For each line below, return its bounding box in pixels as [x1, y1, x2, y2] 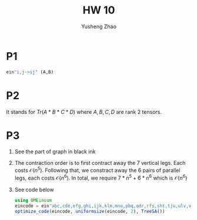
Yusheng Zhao [81, 23, 116, 30]
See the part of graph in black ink [14, 148, 96, 155]
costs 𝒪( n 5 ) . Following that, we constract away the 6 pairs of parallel [14, 165, 181, 174]
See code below [14, 186, 54, 193]
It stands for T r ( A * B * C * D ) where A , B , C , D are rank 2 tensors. [6, 108, 162, 115]
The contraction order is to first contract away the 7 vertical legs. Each [14, 160, 186, 167]
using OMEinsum [14, 197, 52, 203]
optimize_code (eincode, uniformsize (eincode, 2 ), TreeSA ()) [14, 208, 165, 214]
